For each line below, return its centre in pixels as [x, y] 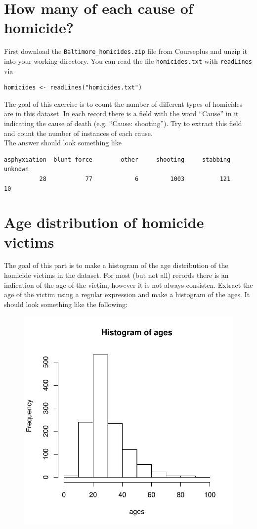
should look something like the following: [66, 304]
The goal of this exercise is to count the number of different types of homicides [123, 104]
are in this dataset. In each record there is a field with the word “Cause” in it [121, 113]
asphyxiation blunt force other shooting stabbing [117, 159]
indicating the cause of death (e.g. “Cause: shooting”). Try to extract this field [123, 123]
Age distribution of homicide [104, 222]
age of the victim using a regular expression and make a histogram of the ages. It [127, 294]
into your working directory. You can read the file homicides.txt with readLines [128, 61]
